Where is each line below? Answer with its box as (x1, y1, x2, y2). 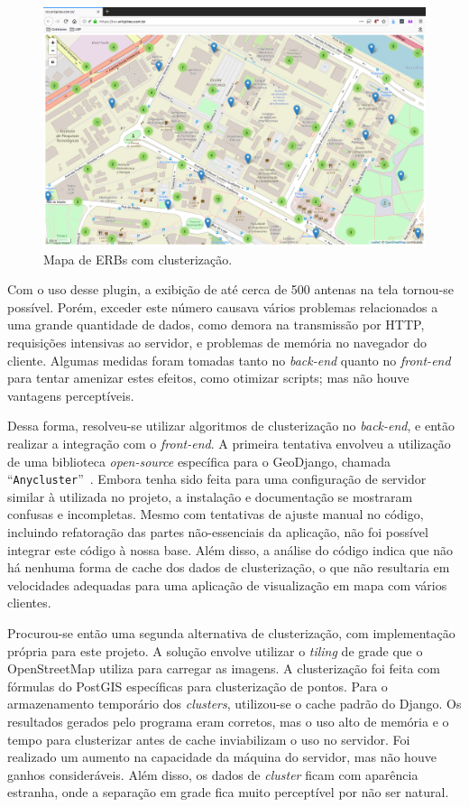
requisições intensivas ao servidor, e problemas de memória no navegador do (7, 332, 427, 351)
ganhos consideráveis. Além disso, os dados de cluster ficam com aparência (7, 765, 418, 784)
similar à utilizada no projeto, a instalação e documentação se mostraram (7, 487, 413, 506)
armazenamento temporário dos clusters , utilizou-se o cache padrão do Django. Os (7, 694, 462, 713)
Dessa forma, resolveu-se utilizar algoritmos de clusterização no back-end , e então (7, 416, 455, 435)
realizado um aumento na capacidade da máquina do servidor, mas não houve (7, 747, 437, 766)
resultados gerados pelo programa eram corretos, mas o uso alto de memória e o (7, 711, 449, 730)
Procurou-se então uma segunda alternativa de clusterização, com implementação (7, 623, 455, 642)
